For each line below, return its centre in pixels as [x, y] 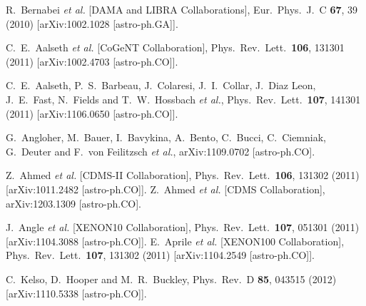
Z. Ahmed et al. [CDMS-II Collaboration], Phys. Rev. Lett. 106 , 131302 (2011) [183, 175]
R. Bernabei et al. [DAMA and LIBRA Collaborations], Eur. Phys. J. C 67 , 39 [182, 9]
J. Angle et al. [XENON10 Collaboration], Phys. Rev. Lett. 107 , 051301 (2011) [183, 227]
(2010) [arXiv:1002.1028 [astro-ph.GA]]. [92, 23]
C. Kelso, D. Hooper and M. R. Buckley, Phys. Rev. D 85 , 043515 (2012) [171, 279]
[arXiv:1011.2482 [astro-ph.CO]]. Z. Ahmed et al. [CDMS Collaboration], [166, 189]
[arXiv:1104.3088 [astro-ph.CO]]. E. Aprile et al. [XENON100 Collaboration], [175, 241]
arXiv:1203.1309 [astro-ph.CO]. [73, 203]
